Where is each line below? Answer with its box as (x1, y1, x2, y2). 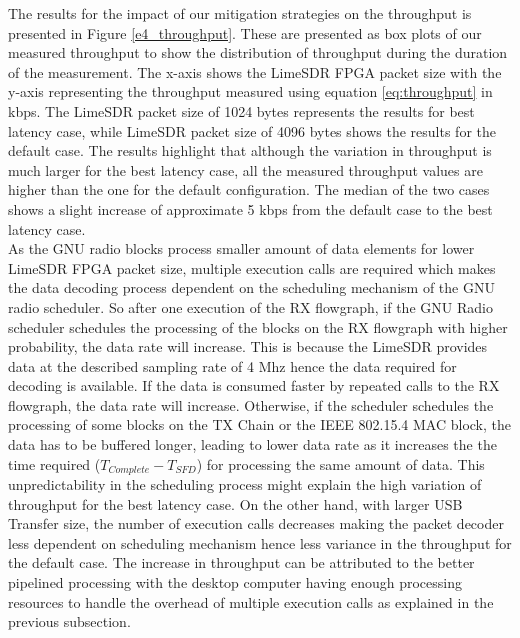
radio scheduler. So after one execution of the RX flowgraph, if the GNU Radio (8, 296, 493, 317)
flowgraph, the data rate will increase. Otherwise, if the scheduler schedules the (8, 394, 494, 415)
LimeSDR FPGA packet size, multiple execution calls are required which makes (8, 257, 496, 278)
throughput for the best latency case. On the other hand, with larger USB (8, 493, 463, 514)
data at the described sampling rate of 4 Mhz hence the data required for (8, 355, 457, 376)
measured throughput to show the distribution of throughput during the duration (8, 42, 508, 63)
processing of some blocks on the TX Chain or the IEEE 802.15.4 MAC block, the (8, 414, 512, 435)
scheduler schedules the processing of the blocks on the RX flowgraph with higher (8, 316, 508, 337)
